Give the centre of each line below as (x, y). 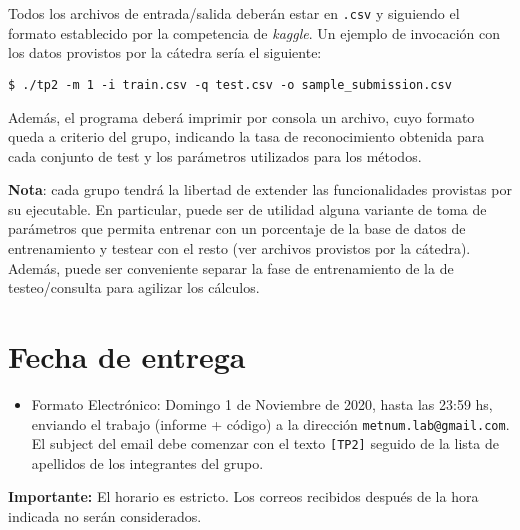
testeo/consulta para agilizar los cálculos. (134, 287)
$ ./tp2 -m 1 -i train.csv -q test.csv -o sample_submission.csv (230, 84)
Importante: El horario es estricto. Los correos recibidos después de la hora (243, 496)
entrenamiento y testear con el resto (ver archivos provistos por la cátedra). (239, 248)
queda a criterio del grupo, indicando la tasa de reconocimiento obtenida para (246, 136)
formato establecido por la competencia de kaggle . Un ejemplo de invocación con (254, 32)
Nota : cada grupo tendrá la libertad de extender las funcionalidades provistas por (260, 189)
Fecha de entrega (127, 356)
